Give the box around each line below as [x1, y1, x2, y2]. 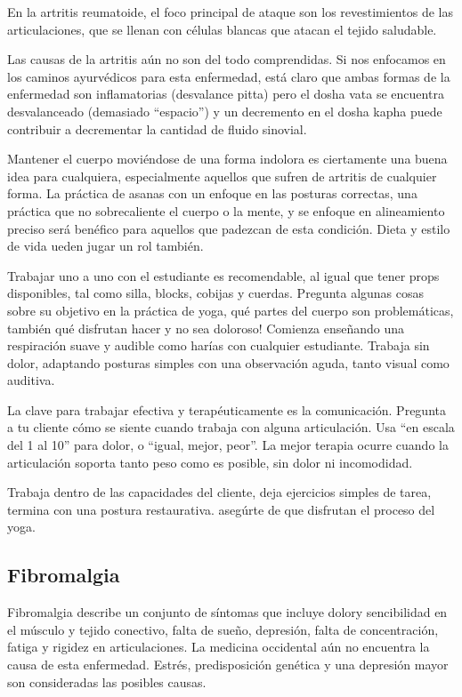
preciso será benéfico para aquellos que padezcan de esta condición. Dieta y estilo [7, 219, 450, 237]
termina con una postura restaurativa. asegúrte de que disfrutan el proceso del [7, 500, 435, 518]
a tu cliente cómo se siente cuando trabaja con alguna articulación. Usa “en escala [7, 418, 455, 437]
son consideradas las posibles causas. [7, 672, 207, 691]
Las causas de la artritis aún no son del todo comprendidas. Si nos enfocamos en [7, 50, 446, 68]
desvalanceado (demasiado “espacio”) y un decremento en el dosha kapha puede [7, 101, 442, 120]
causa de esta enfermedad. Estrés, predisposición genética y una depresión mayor [7, 655, 449, 674]
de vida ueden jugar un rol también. [7, 236, 204, 255]
